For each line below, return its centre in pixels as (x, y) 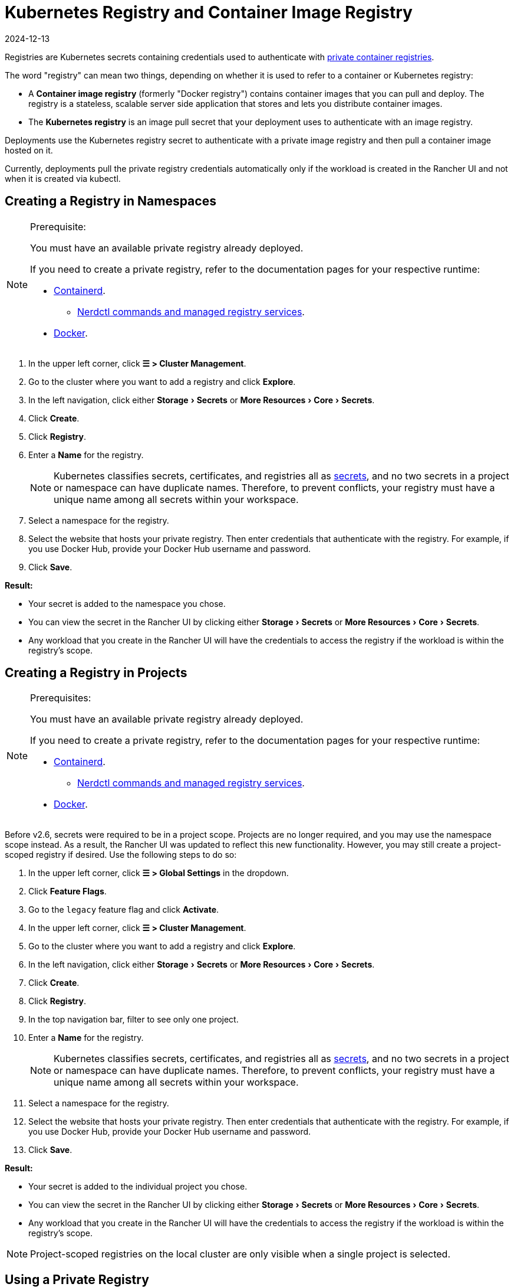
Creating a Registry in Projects (96, 673)
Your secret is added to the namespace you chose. (127, 603)
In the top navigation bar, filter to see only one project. (134, 1020)
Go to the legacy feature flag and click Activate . (124, 910)
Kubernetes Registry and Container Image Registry (209, 12)
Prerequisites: (61, 698)
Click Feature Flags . (67, 891)
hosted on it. (29, 150)
